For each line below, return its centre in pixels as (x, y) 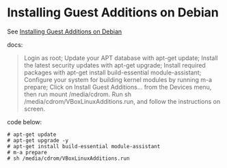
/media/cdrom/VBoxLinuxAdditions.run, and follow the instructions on (122, 101)
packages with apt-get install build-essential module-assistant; (112, 72)
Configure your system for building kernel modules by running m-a (118, 79)
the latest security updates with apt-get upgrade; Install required (115, 65)
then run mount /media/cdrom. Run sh (78, 94)
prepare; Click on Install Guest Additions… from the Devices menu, (118, 87)
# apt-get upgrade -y (38, 140)
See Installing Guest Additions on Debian (65, 31)
